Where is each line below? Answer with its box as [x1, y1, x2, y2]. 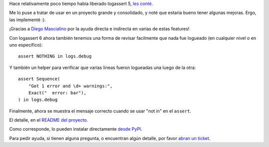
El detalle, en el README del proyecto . [9, 117, 88, 123]
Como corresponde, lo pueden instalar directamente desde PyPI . [9, 126, 142, 132]
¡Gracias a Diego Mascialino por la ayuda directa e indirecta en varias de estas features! [9, 26, 190, 32]
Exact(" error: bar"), [28, 90, 87, 95]
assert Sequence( [18, 76, 60, 82]
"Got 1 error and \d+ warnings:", [28, 83, 113, 89]
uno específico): [9, 42, 43, 48]
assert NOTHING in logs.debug [18, 54, 92, 59]
